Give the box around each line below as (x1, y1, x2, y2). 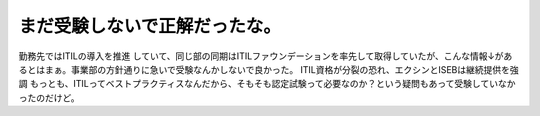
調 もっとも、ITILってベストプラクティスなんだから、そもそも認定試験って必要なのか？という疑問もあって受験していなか (18, 78, 516, 90)
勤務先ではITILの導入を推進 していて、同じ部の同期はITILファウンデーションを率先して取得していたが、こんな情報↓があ (18, 50, 513, 62)
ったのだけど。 (18, 91, 80, 104)
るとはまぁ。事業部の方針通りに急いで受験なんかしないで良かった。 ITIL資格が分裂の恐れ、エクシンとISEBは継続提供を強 (18, 63, 519, 75)
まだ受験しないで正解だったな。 (18, 15, 282, 37)
